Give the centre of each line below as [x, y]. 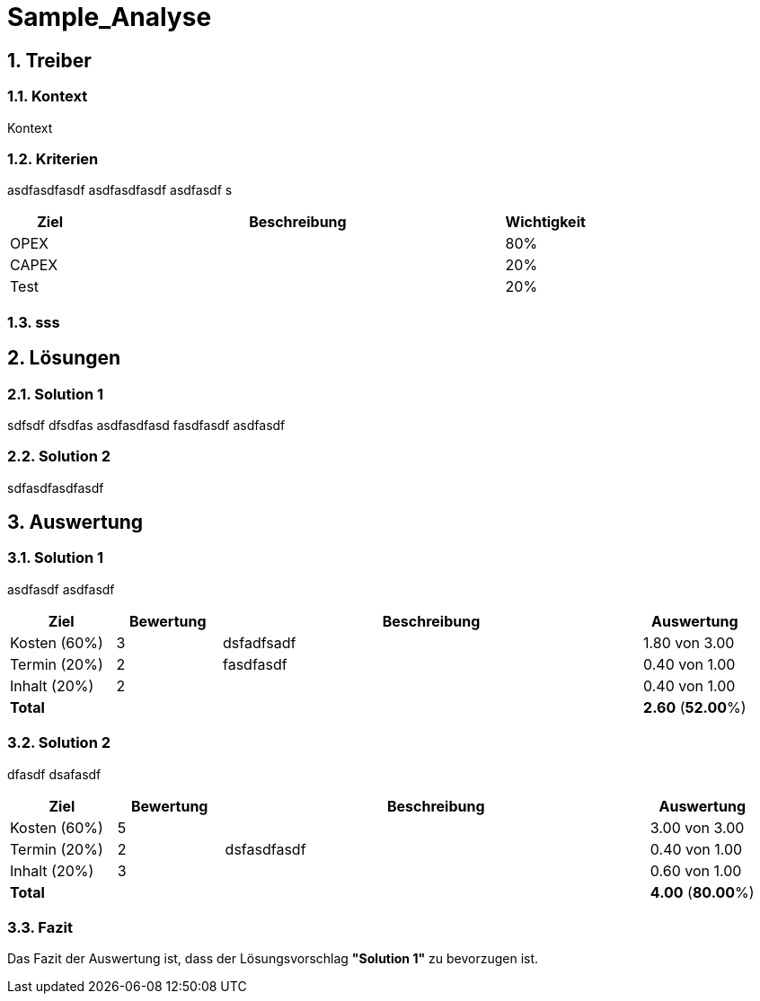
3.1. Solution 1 [56, 558]
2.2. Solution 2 [59, 457]
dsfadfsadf [260, 642]
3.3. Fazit [40, 927]
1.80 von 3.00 [689, 642]
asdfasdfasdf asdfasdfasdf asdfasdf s [120, 190]
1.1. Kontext [48, 97]
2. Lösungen [64, 358]
